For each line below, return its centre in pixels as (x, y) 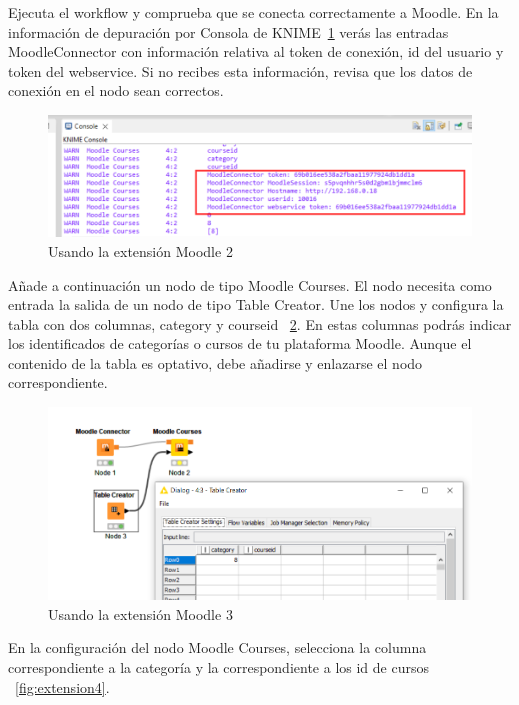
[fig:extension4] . (62, 686)
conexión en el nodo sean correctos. (116, 90)
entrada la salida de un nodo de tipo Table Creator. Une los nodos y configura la (256, 304)
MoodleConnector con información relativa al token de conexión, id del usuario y (256, 51)
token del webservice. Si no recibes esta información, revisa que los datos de (240, 70)
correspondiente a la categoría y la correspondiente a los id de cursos (218, 667)
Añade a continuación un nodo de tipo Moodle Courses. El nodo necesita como (250, 284)
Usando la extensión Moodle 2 (140, 250)
